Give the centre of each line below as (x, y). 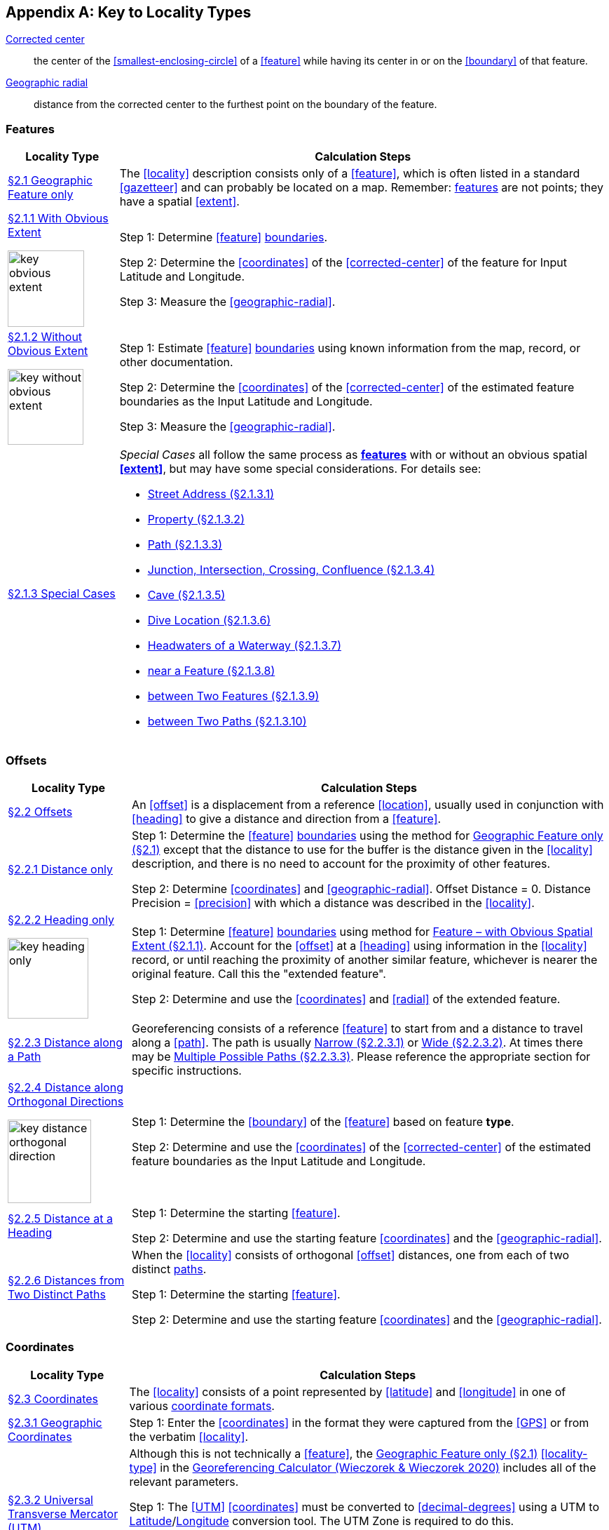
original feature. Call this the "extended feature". (259, 974)
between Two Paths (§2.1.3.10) (227, 722)
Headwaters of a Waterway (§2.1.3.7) (244, 646)
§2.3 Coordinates (53, 1398)
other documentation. (176, 362)
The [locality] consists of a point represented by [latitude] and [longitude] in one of (348, 1391)
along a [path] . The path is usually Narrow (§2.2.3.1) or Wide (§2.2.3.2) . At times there (357, 1042)
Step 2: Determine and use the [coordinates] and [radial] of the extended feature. (346, 999)
